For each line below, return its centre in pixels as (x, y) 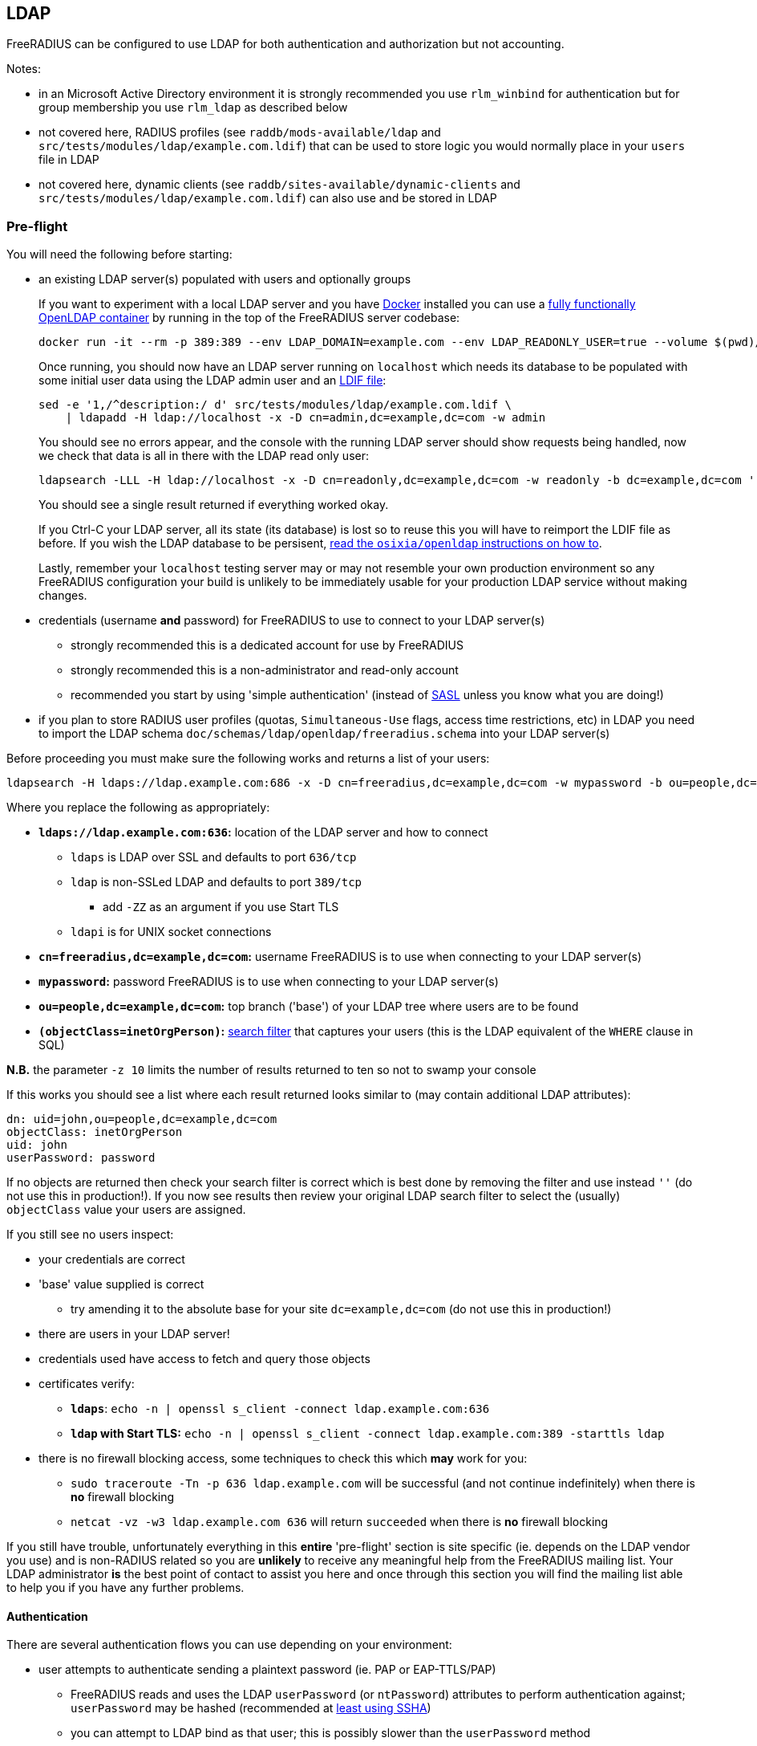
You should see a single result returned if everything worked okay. (214, 505)
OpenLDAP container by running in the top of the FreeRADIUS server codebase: (249, 318)
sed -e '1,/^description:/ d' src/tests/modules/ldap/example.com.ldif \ (275, 405)
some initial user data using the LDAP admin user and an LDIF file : (213, 381)
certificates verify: (87, 1384)
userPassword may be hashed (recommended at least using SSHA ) (251, 1708)
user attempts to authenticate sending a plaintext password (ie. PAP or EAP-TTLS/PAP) (267, 1670)
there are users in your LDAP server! (134, 1334)
